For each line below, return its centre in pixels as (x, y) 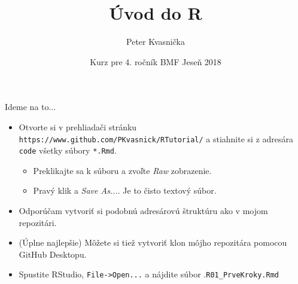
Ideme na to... (31, 107)
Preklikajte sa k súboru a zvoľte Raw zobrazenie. (122, 170)
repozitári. (38, 222)
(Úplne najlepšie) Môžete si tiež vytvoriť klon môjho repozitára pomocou (153, 242)
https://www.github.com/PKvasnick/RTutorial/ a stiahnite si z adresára (156, 138)
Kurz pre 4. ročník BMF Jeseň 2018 (156, 61)
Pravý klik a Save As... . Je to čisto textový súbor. (125, 190)
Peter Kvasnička (156, 42)
